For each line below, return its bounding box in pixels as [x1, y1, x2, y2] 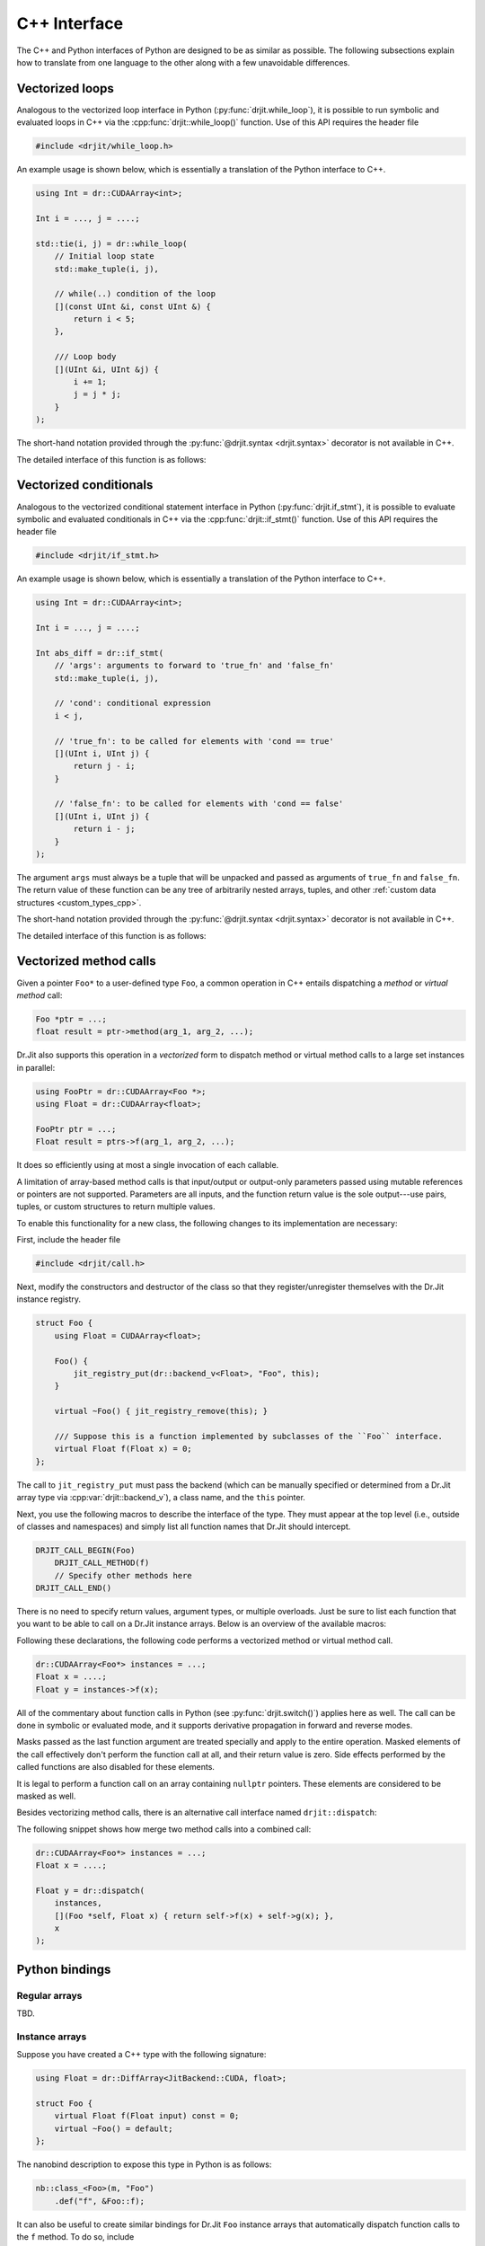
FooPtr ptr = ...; [35, 1124, 117, 1134]
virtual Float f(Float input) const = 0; [54, 2111, 240, 2121]
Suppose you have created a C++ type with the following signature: [16, 2049, 267, 2060]
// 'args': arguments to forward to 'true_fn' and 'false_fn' [54, 660, 334, 671]
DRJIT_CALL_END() [35, 1583, 112, 1594]
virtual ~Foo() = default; [54, 2123, 174, 2134]
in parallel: [16, 1062, 56, 1073]
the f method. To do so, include [16, 2232, 135, 2242]
